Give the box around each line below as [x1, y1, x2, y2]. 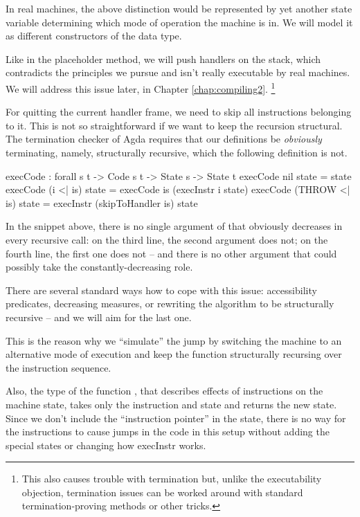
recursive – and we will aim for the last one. [6, 309, 192, 324]
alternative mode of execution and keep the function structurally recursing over [6, 347, 342, 361]
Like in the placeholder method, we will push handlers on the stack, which [6, 51, 321, 66]
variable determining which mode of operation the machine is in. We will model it [6, 15, 353, 29]
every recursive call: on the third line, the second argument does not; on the [6, 232, 328, 246]
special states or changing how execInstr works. [6, 437, 206, 452]
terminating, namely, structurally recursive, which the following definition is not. [6, 145, 348, 159]
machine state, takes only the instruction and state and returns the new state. [6, 397, 337, 411]
